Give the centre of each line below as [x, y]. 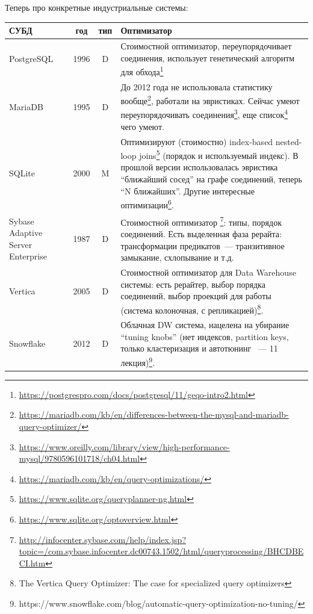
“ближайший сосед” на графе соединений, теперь [211, 179]
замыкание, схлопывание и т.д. [177, 257]
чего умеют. [142, 126]
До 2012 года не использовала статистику [197, 86]
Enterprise [28, 256]
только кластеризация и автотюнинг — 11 [199, 348]
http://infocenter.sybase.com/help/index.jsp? [102, 539]
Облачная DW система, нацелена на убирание [205, 325]
